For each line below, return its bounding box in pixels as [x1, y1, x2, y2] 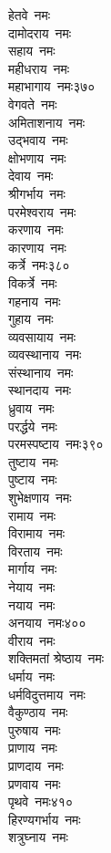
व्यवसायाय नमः [8, 327, 76, 346]
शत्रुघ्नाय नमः [8, 827, 68, 847]
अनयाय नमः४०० [8, 613, 86, 632]
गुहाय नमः [8, 309, 54, 328]
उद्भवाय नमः [8, 130, 68, 150]
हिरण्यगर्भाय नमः [8, 809, 81, 828]
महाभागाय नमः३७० [8, 77, 96, 96]
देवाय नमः [8, 166, 54, 185]
